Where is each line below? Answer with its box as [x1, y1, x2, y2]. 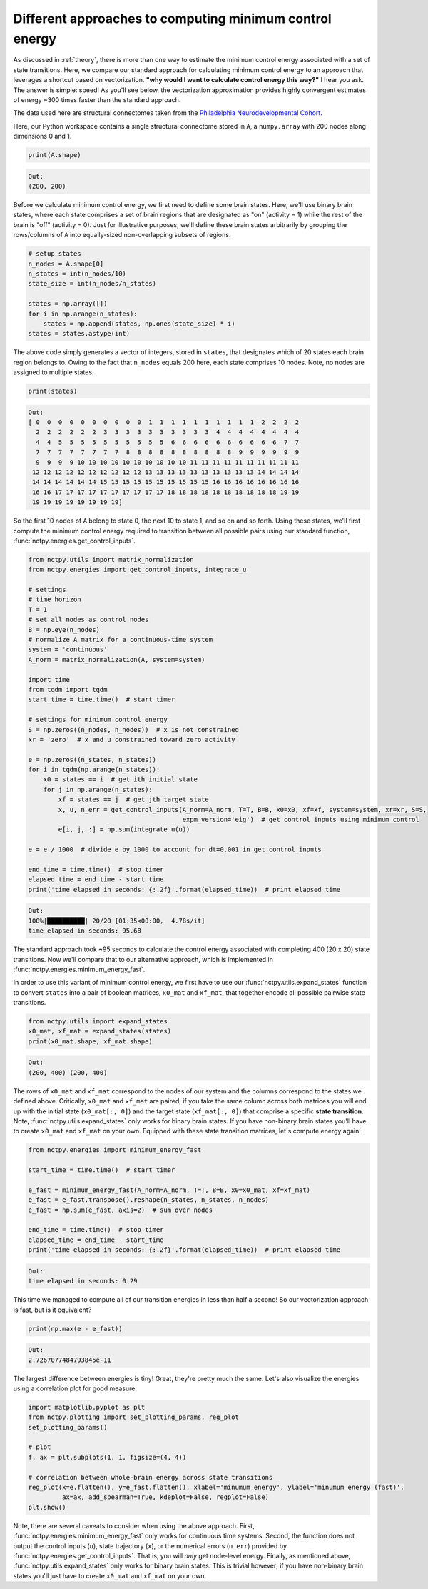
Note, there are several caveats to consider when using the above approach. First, [13, 1521, 255, 1530]
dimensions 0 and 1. [13, 132, 72, 141]
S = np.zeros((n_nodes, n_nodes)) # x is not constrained [28, 726, 239, 733]
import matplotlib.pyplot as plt [28, 1403, 146, 1411]
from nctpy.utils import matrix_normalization [28, 556, 194, 563]
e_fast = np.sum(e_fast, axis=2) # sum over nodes [28, 1205, 213, 1214]
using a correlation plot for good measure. [13, 1384, 138, 1393]
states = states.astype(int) [28, 329, 131, 338]
